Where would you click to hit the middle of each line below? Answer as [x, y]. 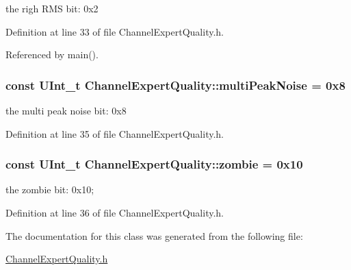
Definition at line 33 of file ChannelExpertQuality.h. [115, 31]
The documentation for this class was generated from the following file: [154, 235]
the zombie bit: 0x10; [50, 189]
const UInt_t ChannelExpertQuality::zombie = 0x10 [154, 164]
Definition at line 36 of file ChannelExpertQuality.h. [115, 212]
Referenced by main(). [52, 54]
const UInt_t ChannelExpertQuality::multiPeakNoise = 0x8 [175, 85]
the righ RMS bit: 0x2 [52, 8]
